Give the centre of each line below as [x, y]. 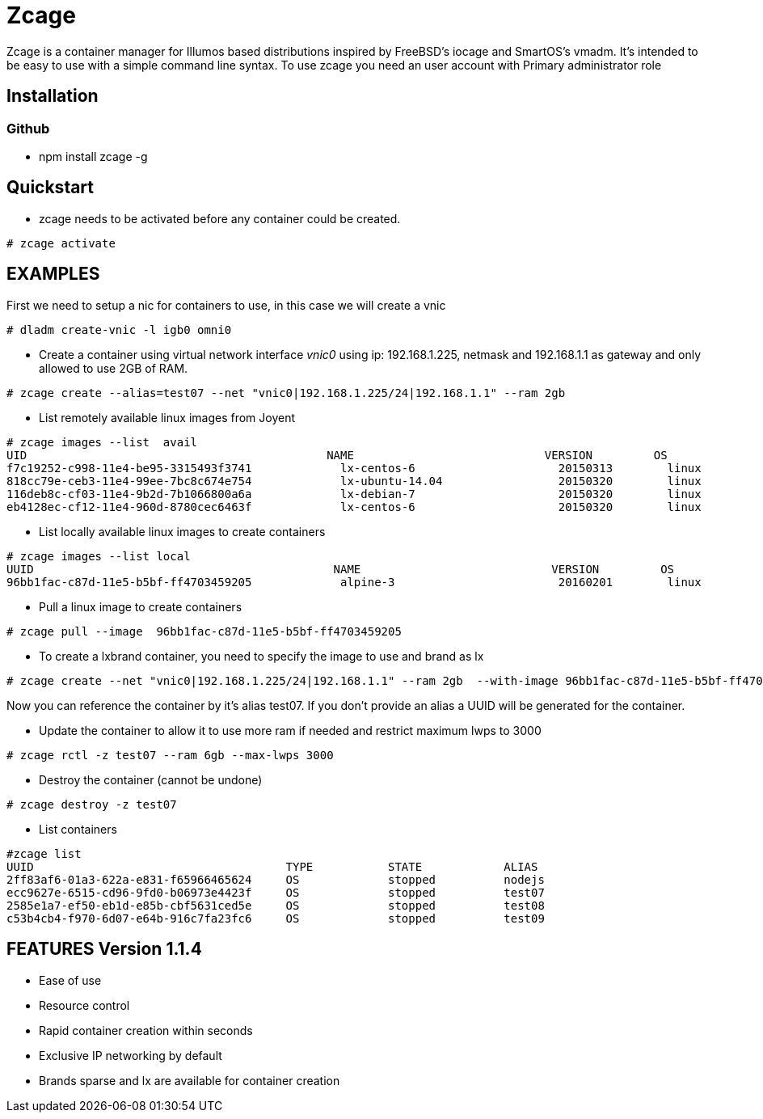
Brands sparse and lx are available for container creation [190, 1080]
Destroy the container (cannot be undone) [151, 779]
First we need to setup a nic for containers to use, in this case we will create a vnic [226, 305]
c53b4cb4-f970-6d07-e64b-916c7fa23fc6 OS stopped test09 [276, 918]
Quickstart [51, 188]
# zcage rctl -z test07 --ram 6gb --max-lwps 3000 [170, 755]
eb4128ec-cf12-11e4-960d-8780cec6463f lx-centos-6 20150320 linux [354, 507]
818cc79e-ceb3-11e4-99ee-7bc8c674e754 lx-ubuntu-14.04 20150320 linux [354, 481]
